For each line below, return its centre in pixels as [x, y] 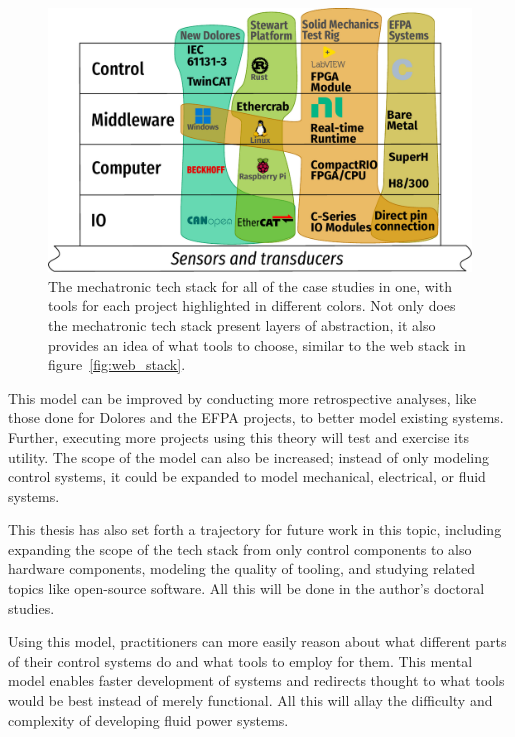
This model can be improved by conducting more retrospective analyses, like [242, 397]
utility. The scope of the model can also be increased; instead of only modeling [249, 456]
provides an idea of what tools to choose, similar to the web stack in [257, 344]
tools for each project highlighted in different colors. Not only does [252, 305]
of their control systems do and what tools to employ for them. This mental [240, 660]
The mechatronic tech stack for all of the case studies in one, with [250, 285]
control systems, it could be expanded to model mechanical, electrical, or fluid [247, 476]
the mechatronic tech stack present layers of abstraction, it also [242, 324]
